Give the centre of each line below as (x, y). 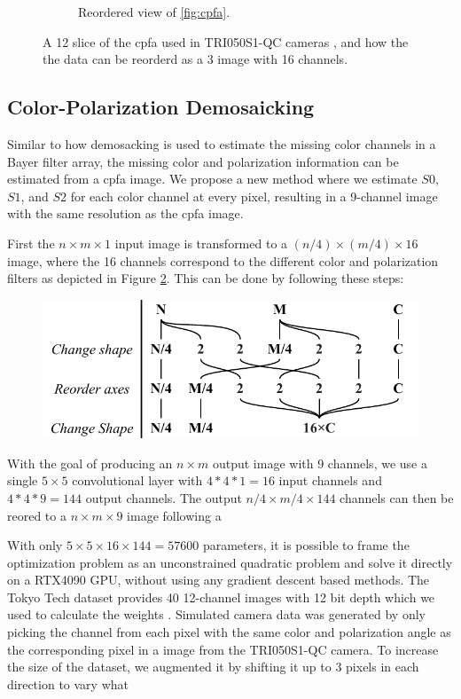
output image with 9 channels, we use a (320, 463)
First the (31, 243)
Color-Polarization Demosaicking (161, 107)
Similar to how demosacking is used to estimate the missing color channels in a (222, 143)
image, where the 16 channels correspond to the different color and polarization (223, 260)
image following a (174, 515)
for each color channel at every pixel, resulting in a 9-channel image (254, 196)
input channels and (330, 480)
